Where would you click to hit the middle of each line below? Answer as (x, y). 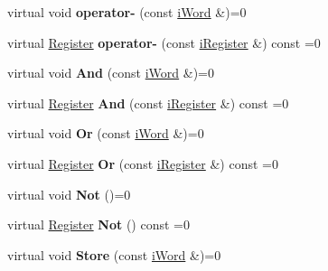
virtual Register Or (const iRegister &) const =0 (143, 163)
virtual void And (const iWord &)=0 (111, 73)
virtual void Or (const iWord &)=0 (106, 133)
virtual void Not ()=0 (69, 194)
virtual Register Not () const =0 (98, 224)
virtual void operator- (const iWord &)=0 (127, 12)
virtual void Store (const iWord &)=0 (114, 254)
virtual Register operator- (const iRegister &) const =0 (164, 42)
